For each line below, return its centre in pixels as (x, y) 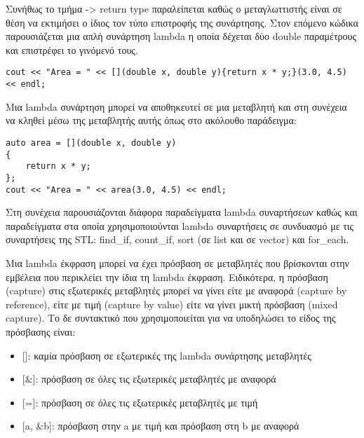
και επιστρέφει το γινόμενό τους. (72, 49)
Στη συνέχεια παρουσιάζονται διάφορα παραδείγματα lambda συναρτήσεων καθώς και (182, 212)
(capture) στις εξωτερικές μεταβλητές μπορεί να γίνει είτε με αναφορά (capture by (176, 290)
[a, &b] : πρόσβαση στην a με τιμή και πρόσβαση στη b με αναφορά (161, 426)
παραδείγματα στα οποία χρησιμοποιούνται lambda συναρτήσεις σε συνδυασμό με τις (180, 225)
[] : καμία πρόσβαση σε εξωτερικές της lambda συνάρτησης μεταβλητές (167, 355)
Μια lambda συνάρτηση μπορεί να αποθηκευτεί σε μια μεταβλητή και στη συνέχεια (176, 106)
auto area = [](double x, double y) (91, 143)
